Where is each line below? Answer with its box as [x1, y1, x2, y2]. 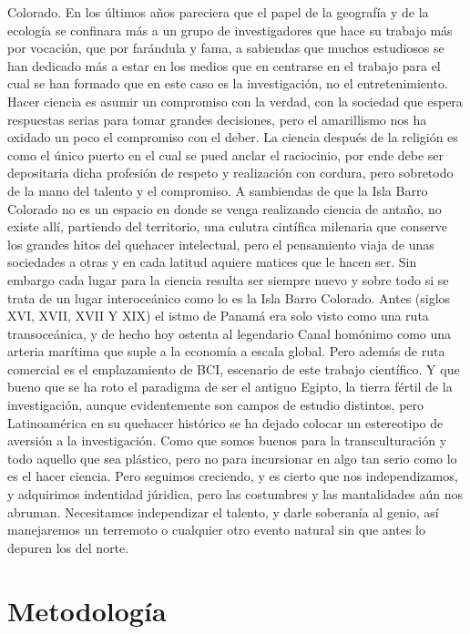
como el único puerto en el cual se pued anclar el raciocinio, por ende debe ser [7, 145, 444, 164]
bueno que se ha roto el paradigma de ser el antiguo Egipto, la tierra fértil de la [7, 377, 453, 396]
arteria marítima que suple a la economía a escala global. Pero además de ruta [7, 342, 445, 361]
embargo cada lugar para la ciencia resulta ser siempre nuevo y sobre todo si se [7, 270, 449, 289]
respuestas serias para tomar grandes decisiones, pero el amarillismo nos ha [7, 109, 427, 128]
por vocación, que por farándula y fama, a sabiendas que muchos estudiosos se [7, 38, 444, 57]
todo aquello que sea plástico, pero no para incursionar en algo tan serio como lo [7, 448, 457, 467]
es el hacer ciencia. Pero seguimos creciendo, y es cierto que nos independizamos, [7, 466, 458, 486]
